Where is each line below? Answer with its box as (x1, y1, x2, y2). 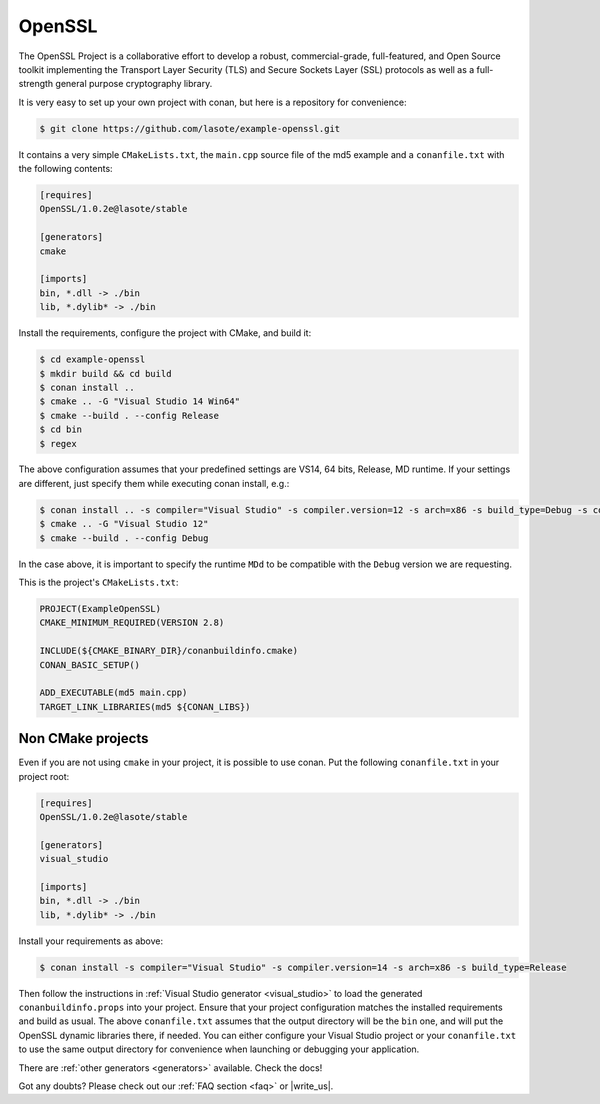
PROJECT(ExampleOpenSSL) (39, 603, 162, 614)
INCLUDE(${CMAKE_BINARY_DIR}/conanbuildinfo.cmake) (39, 645, 299, 657)
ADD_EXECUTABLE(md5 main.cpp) (39, 687, 188, 699)
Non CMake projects (18, 730, 149, 747)
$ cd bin (39, 424, 83, 435)
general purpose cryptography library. (55, 78, 213, 90)
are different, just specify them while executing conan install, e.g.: (18, 477, 290, 489)
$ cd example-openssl (39, 354, 146, 365)
